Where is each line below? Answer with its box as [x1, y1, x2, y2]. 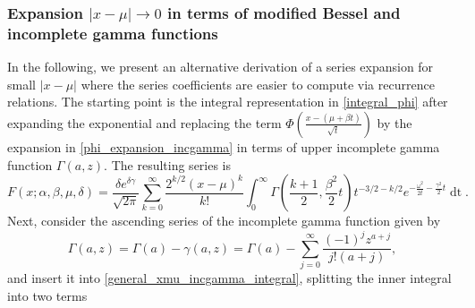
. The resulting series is [104, 155, 232, 174]
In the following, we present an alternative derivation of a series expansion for [7, 57, 434, 76]
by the [377, 113, 412, 132]
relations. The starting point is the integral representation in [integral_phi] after [7, 92, 448, 111]
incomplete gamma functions [7, 21, 218, 44]
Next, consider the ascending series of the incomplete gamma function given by [7, 211, 441, 230]
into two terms [7, 286, 88, 304]
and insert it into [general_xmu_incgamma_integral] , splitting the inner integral [7, 269, 452, 287]
